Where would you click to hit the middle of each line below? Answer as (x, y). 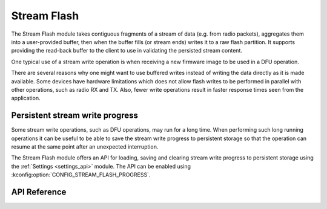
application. (26, 98)
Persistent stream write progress (75, 116)
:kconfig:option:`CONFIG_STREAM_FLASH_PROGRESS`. (81, 175)
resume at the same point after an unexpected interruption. (85, 146)
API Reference (39, 192)
